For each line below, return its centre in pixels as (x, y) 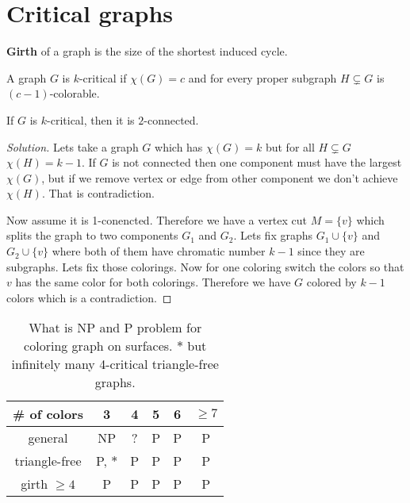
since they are (331, 251)
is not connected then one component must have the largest (257, 162)
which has (179, 146)
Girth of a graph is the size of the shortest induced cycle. (147, 51)
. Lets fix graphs (273, 235)
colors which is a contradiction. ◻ (89, 297)
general (48, 438)
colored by (331, 282)
